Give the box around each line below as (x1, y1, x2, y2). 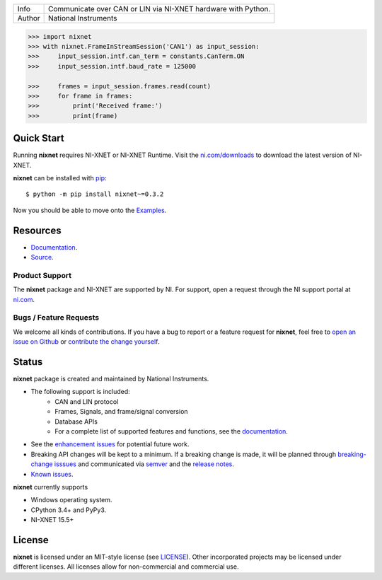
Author (17, 13, 40, 23)
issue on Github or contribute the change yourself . (13, 337, 160, 346)
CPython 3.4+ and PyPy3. (30, 506, 107, 514)
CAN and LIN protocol (54, 397, 119, 406)
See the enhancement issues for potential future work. (30, 440, 190, 448)
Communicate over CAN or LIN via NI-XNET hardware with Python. (48, 4, 271, 13)
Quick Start (13, 132, 64, 144)
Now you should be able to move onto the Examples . (13, 206, 167, 214)
